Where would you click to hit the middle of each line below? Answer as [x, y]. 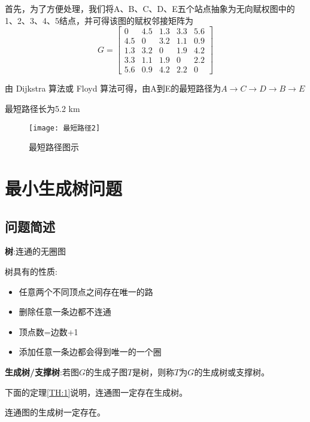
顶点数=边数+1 [48, 331]
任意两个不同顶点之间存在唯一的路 [86, 291]
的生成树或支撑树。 [232, 371]
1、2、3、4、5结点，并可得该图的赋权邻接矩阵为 [99, 20]
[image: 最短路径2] [65, 128]
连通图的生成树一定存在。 [55, 412]
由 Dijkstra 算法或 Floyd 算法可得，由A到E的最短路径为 [113, 88]
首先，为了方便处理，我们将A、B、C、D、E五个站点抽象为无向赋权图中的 [150, 8]
